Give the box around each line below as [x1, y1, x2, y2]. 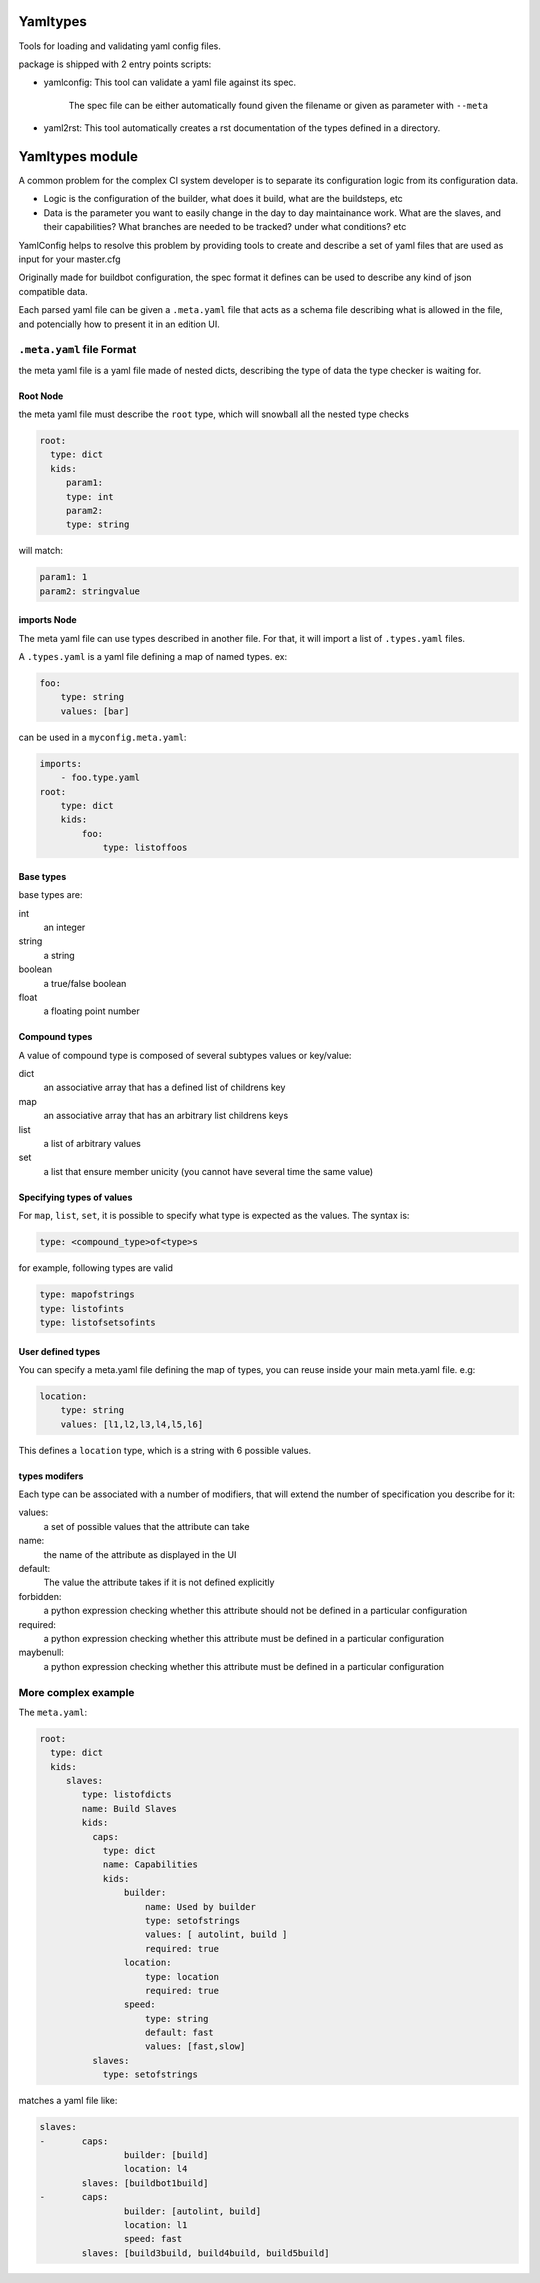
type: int [65, 491, 114, 502]
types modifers [18, 1470, 84, 1482]
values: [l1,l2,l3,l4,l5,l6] [60, 1418, 204, 1430]
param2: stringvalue [39, 585, 140, 597]
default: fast [145, 2027, 214, 2039]
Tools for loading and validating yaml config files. [18, 40, 222, 52]
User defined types [18, 1345, 101, 1357]
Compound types [18, 1031, 93, 1043]
